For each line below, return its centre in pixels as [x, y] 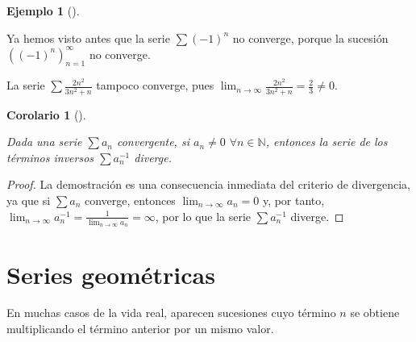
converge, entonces [130, 200]
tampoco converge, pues [155, 85]
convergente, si [153, 142]
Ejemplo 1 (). [43, 10]
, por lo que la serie [203, 216]
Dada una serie [44, 142]
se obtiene [375, 313]
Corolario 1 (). [46, 114]
